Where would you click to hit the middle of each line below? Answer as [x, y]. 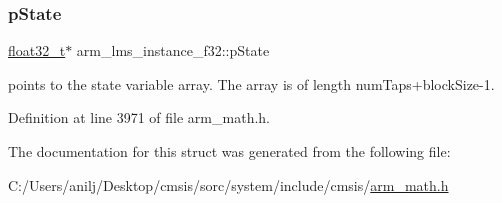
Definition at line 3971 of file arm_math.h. [139, 117]
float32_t [37, 50]
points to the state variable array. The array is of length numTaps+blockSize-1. [251, 83]
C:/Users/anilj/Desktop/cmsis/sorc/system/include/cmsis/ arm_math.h [228, 184]
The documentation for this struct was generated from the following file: [229, 151]
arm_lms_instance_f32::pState [173, 50]
